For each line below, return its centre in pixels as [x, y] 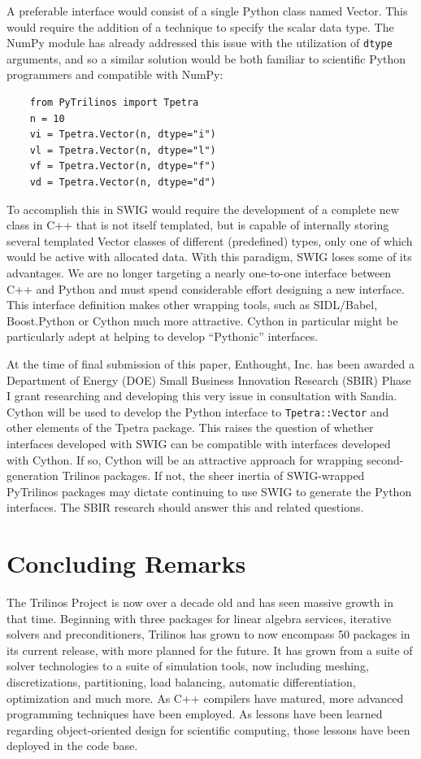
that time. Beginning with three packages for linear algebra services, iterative [199, 618]
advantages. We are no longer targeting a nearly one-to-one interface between [199, 272]
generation [33, 475]
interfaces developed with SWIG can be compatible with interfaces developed [199, 443]
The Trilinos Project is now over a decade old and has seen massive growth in [200, 602]
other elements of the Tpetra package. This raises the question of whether [190, 427]
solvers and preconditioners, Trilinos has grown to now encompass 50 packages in [208, 634]
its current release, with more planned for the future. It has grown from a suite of [210, 650]
